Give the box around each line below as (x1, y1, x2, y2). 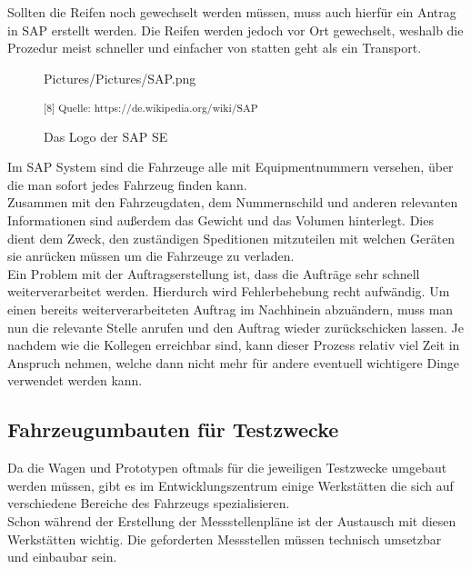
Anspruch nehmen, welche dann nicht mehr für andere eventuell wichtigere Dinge (7, 353, 460, 372)
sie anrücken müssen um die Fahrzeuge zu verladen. (7, 246, 295, 265)
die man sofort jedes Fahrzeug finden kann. (7, 175, 247, 194)
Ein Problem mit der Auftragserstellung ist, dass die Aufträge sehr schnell (7, 264, 420, 283)
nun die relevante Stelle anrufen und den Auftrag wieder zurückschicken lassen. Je (7, 317, 464, 336)
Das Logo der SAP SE (44, 126, 168, 145)
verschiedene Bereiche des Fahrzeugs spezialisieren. (7, 494, 290, 513)
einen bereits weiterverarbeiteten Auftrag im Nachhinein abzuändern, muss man (7, 300, 454, 319)
